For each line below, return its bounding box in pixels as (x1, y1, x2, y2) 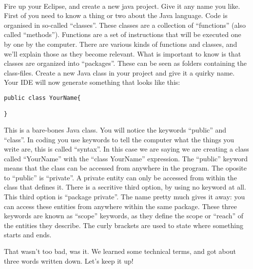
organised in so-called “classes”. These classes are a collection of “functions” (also (4, 19, 246, 30)
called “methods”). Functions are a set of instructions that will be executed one (4, 29, 241, 39)
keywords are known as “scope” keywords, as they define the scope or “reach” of (4, 211, 243, 221)
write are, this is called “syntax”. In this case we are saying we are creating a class (4, 144, 249, 154)
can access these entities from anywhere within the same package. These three (4, 201, 237, 211)
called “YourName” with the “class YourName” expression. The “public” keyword (4, 153, 248, 163)
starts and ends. (4, 230, 52, 240)
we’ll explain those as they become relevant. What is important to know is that (4, 48, 241, 58)
